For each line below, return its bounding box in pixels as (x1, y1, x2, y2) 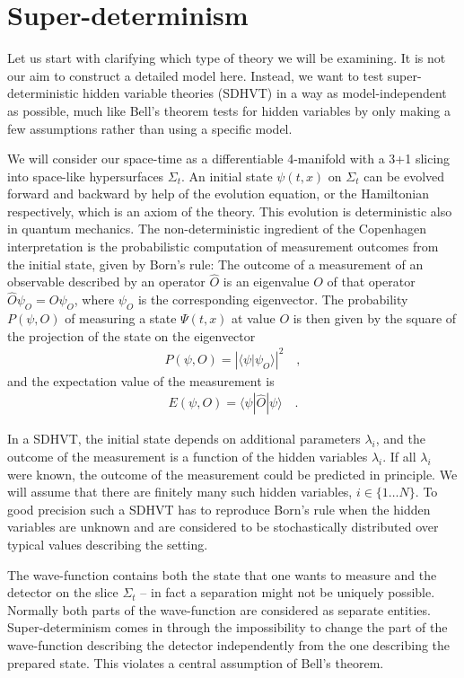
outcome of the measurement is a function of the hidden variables (7, 447, 368, 466)
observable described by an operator (7, 272, 206, 291)
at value (232, 309, 276, 328)
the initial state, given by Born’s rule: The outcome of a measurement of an (7, 254, 424, 273)
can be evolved (363, 166, 445, 185)
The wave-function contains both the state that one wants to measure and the (7, 565, 437, 584)
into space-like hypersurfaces (7, 166, 164, 185)
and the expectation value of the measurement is (7, 371, 275, 390)
